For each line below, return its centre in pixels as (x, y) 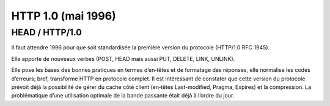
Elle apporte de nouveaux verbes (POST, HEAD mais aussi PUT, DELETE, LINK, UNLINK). (123, 58)
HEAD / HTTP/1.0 (46, 32)
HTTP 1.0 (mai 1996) (64, 16)
